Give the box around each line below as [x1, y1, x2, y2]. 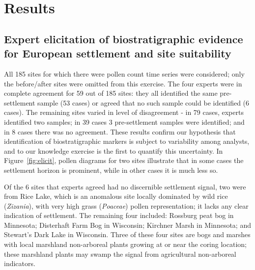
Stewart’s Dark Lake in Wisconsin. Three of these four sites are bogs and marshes [4, 229, 251, 240]
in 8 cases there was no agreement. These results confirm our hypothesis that [4, 126, 236, 136]
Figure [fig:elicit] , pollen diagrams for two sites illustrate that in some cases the [4, 155, 244, 165]
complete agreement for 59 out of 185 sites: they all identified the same [4, 88, 218, 98]
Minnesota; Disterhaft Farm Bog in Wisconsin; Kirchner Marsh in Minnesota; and [4, 219, 251, 230]
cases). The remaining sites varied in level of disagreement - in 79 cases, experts [4, 107, 244, 117]
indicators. [4, 258, 35, 269]
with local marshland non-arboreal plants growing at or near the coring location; [4, 239, 247, 249]
